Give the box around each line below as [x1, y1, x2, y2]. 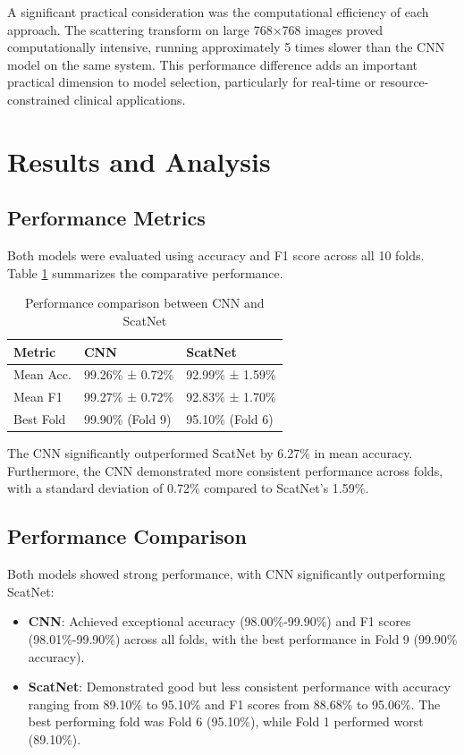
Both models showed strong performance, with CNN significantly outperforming [7, 564, 445, 583]
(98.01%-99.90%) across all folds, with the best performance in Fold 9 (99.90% [28, 629, 458, 648]
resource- [379, 72, 429, 91]
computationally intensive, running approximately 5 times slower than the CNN [7, 38, 445, 56]
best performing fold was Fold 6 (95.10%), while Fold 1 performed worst [28, 712, 424, 731]
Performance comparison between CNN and [25, 293, 265, 312]
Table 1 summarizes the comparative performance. [7, 263, 283, 282]
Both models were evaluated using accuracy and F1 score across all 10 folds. [7, 246, 425, 265]
